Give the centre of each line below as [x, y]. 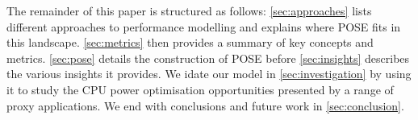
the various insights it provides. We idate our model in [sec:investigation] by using [209, 74]
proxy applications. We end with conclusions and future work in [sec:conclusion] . [205, 105]
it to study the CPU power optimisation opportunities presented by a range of [200, 89]
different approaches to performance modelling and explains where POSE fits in [204, 26]
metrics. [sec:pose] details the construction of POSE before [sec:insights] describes [208, 58]
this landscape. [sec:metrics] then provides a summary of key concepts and [190, 42]
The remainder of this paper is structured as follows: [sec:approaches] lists [189, 10]
